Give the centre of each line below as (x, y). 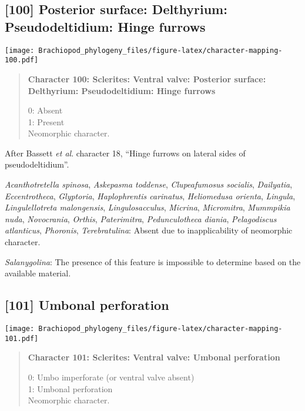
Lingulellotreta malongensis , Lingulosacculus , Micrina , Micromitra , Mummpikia (148, 207)
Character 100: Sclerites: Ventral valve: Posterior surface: (147, 78)
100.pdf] (22, 60)
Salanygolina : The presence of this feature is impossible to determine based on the (153, 261)
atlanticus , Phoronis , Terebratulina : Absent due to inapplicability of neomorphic (149, 230)
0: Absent (45, 110)
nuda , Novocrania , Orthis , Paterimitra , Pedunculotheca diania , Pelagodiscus (141, 218)
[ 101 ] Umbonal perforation (87, 305)
